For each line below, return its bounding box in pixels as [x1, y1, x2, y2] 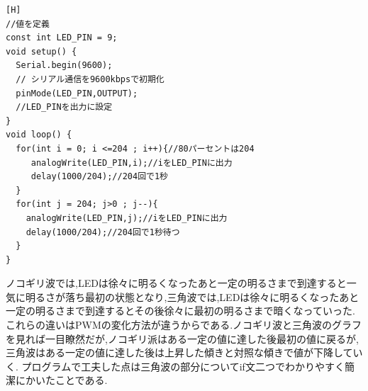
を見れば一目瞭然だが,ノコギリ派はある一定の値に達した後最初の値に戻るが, [6, 331, 359, 346]
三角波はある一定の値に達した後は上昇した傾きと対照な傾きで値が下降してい [6, 345, 363, 360]
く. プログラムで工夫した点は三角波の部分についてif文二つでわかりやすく [6, 358, 345, 373]
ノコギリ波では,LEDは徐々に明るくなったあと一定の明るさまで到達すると [6, 276, 347, 290]
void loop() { [6, 130, 72, 140]
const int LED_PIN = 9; [6, 33, 118, 43]
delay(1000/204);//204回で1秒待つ [26, 227, 180, 237]
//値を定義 [6, 18, 50, 29]
